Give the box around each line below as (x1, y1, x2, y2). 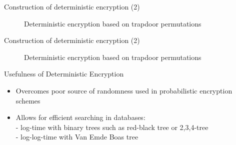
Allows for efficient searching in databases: (15, 112, 145, 122)
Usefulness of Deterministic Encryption (4, 68, 124, 79)
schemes (15, 95, 40, 105)
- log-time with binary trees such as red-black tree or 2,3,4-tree (15, 121, 208, 132)
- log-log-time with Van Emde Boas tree (15, 131, 138, 142)
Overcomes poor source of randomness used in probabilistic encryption (15, 85, 232, 95)
